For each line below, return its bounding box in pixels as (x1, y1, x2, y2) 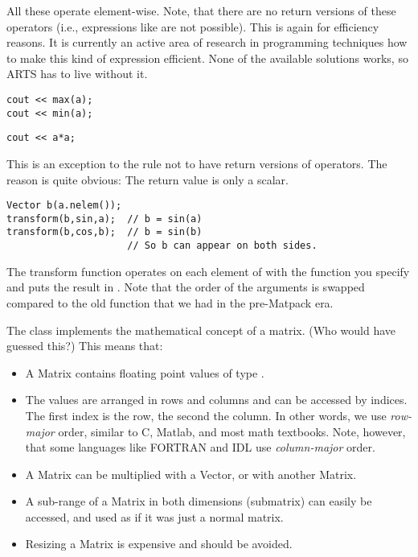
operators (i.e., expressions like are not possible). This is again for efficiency (6, 18, 379, 35)
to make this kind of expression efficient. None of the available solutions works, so (6, 49, 408, 66)
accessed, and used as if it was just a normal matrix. (25, 508, 284, 525)
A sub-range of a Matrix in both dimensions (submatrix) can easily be (25, 493, 372, 510)
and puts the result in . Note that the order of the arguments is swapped (6, 278, 365, 295)
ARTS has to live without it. (6, 65, 148, 82)
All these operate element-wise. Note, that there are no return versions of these (6, 2, 396, 19)
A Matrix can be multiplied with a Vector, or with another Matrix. (25, 465, 357, 482)
